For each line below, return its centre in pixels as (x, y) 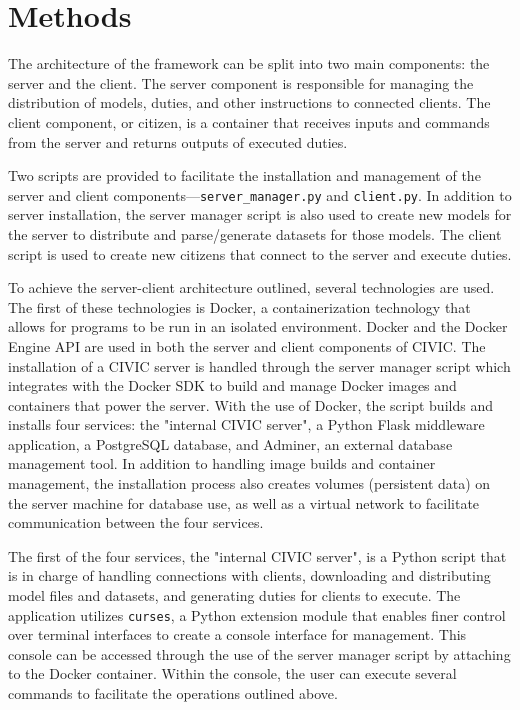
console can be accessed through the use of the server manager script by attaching (259, 653)
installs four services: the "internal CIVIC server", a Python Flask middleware (246, 424)
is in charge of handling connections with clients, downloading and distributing (249, 575)
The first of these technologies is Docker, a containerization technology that (239, 306)
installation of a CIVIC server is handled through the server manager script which (259, 365)
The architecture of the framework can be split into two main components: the (249, 63)
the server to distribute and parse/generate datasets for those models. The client (255, 233)
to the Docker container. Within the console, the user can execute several (232, 673)
